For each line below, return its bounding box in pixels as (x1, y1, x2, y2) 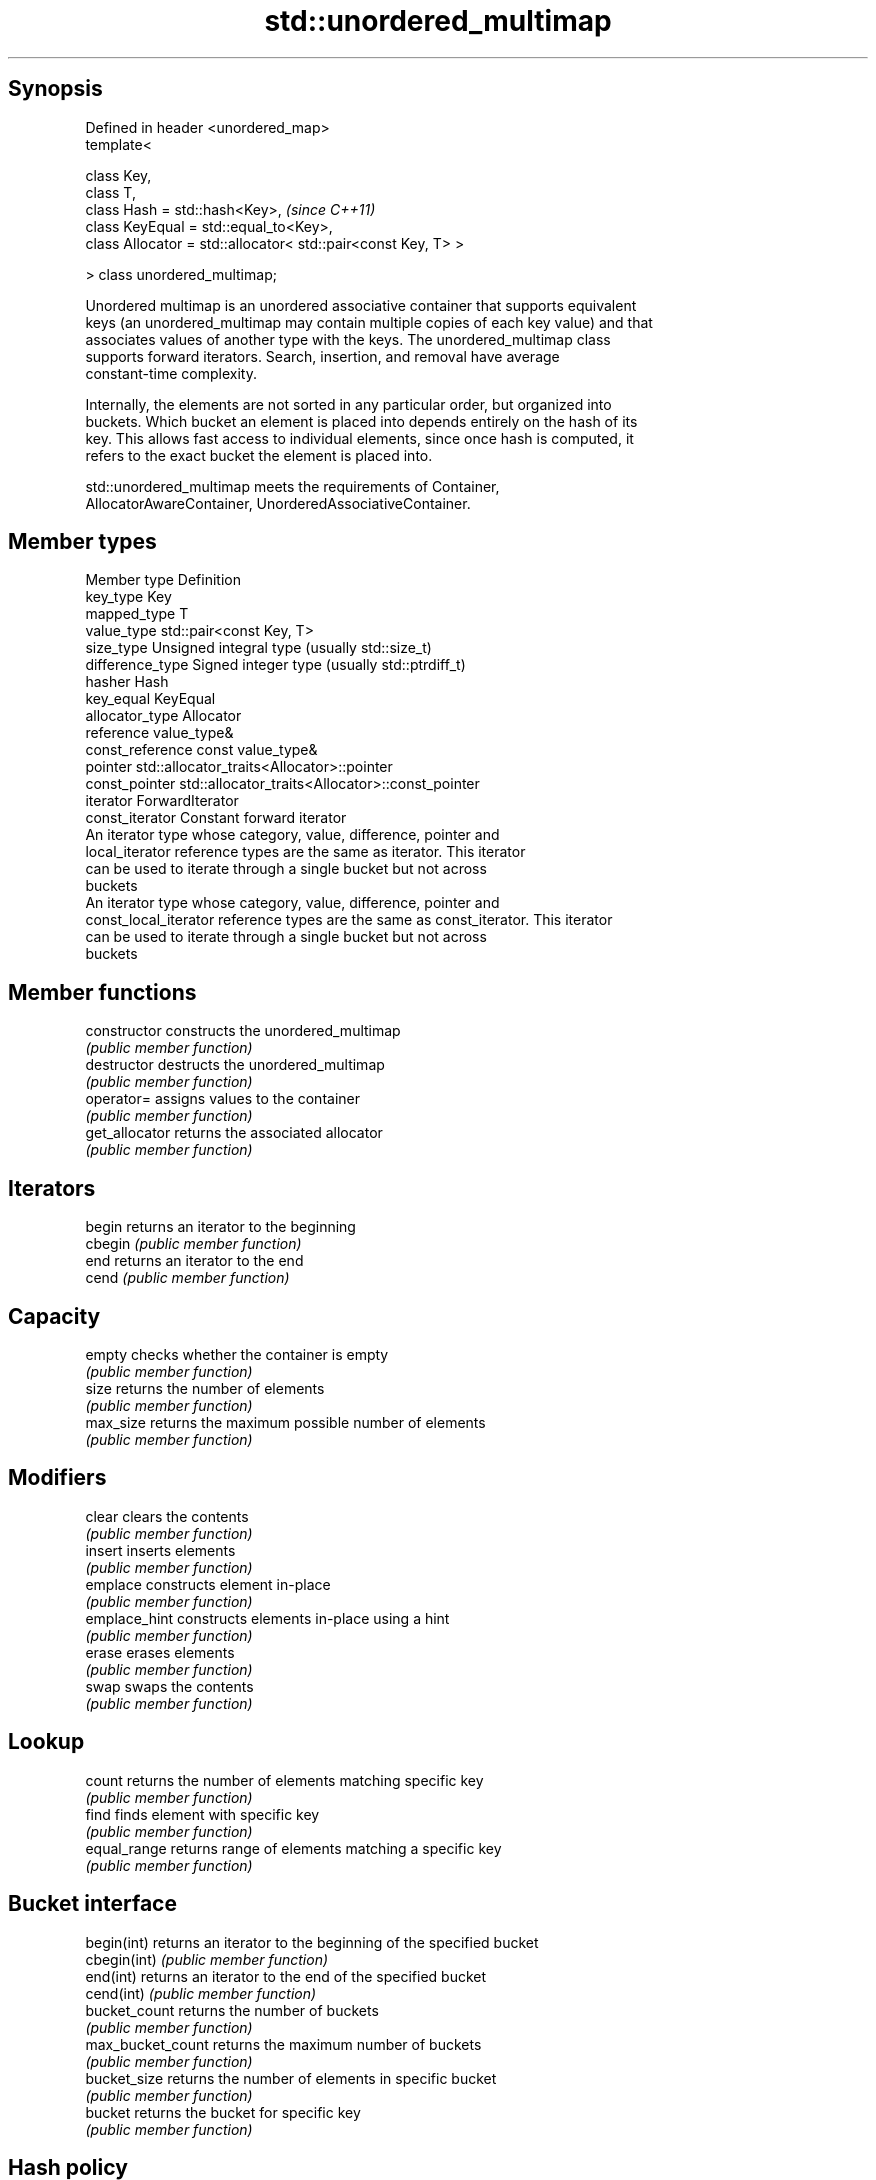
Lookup (8, 1729, 85, 1755)
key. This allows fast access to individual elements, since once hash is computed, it (85, 429, 634, 447)
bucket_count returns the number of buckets (85, 2001, 379, 2019)
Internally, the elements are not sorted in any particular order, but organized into (85, 395, 612, 413)
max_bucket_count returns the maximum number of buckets (85, 2035, 482, 2053)
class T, (85, 183, 136, 201)
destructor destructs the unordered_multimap (85, 1056, 385, 1074)
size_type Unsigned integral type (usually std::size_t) (85, 639, 432, 657)
